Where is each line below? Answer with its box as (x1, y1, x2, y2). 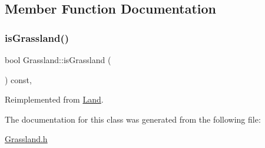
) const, (5, 73, 32, 85)
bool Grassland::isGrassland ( (5, 54, 111, 65)
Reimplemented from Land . (5, 93, 104, 106)
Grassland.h (5, 133, 48, 145)
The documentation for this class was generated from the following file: (5, 113, 261, 125)
